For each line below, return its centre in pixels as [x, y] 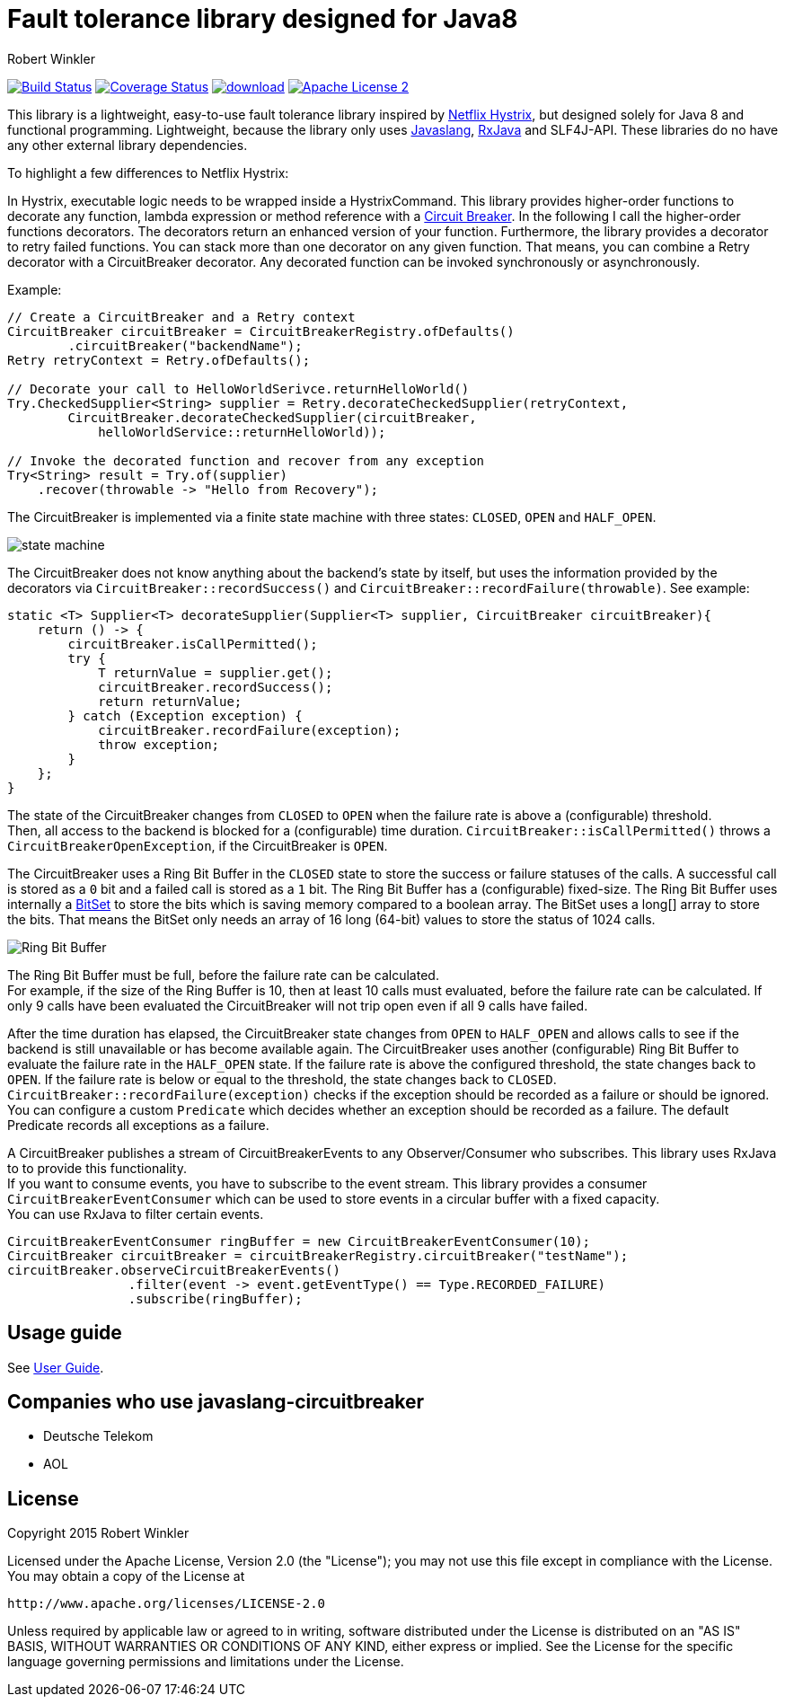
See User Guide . [56, 1367]
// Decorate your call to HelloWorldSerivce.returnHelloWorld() [238, 388]
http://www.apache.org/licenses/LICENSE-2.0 [167, 1604]
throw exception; [159, 744]
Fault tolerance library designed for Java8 [263, 19]
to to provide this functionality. [97, 1168]
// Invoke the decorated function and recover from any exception [246, 460]
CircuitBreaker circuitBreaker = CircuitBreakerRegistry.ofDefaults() [261, 331]
